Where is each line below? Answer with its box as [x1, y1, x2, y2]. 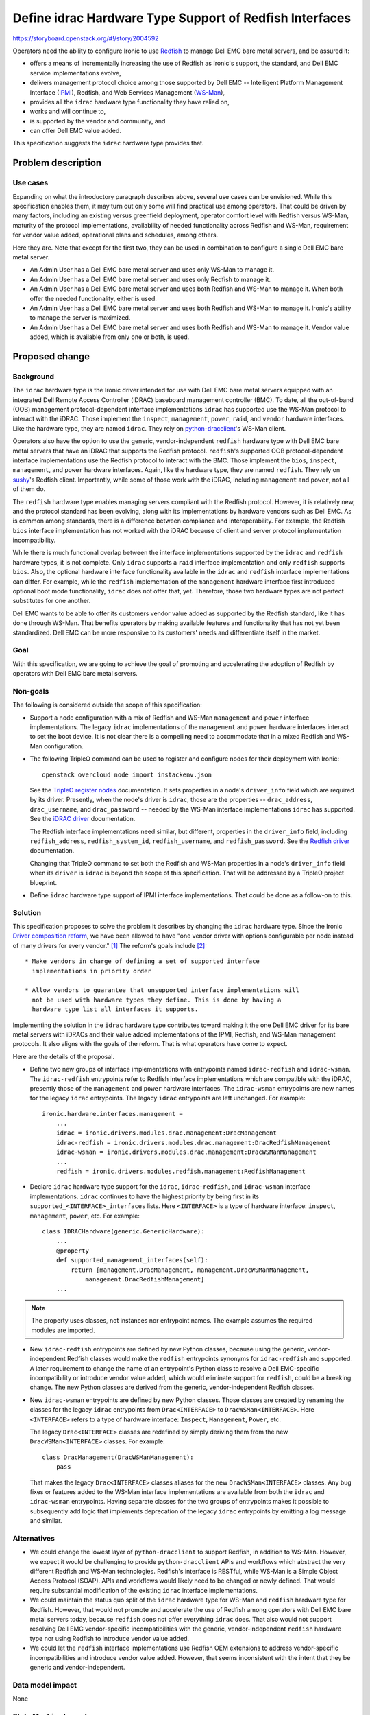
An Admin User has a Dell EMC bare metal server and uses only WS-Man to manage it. [29, 265, 274, 274]
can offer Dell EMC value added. [29, 127, 121, 135]
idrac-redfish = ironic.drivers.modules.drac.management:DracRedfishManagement [56, 1139, 332, 1146]
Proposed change [12, 351, 90, 362]
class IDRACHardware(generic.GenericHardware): [42, 1228, 205, 1235]
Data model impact [12, 1680, 77, 1690]
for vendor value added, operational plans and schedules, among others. [12, 230, 219, 239]
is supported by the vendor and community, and [29, 117, 166, 125]
